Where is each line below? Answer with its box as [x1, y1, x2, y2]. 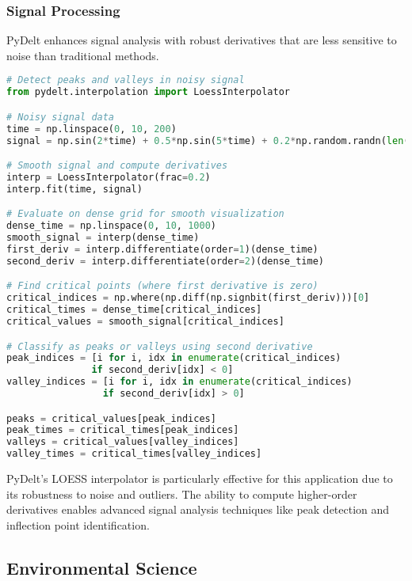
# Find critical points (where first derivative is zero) [6, 280, 319, 292]
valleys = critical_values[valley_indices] [6, 436, 239, 448]
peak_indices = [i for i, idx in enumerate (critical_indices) [6, 352, 341, 364]
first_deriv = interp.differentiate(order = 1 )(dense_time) [6, 244, 319, 255]
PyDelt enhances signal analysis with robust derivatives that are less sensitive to [6, 32, 397, 48]
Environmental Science [6, 555, 197, 579]
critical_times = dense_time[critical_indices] [6, 304, 262, 316]
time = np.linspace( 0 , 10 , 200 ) [6, 123, 177, 135]
